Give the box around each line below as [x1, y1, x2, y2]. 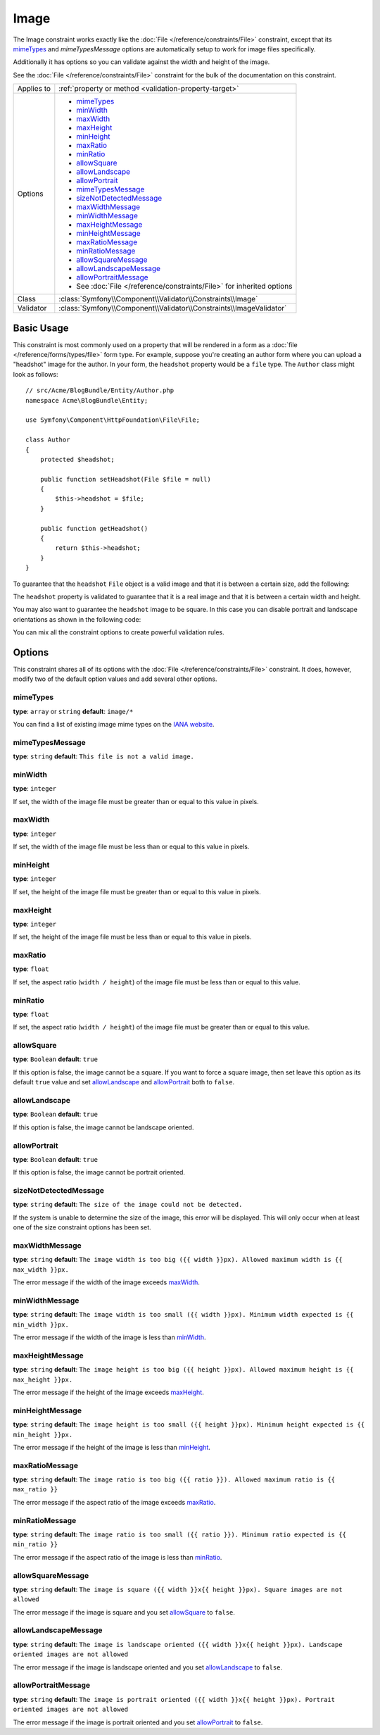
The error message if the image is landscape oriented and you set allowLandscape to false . [13, 1662, 283, 1672]
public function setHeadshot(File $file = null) [39, 475, 211, 483]
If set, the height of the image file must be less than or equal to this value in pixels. [13, 933, 252, 941]
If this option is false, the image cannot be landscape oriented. [13, 1123, 194, 1132]
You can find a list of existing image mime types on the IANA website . [13, 720, 215, 728]
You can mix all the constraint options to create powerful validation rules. [13, 628, 224, 637]
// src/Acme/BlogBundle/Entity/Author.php [25, 387, 175, 394]
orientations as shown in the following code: [13, 615, 141, 623]
